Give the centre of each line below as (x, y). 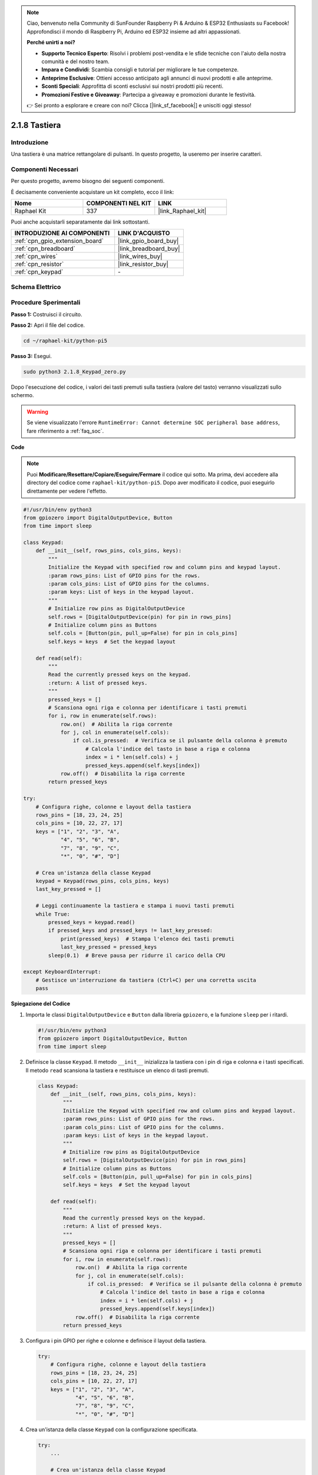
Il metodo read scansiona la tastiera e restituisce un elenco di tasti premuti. (117, 1070)
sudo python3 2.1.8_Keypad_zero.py (74, 372)
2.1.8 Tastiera (36, 125)
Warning (37, 412)
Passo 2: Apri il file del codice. (48, 325)
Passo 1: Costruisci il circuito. (47, 314)
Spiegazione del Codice (41, 1004)
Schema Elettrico (36, 287)
